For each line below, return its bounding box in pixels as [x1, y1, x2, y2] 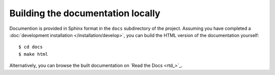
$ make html [18, 51, 48, 57]
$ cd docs [18, 44, 43, 50]
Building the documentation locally [9, 8, 160, 19]
